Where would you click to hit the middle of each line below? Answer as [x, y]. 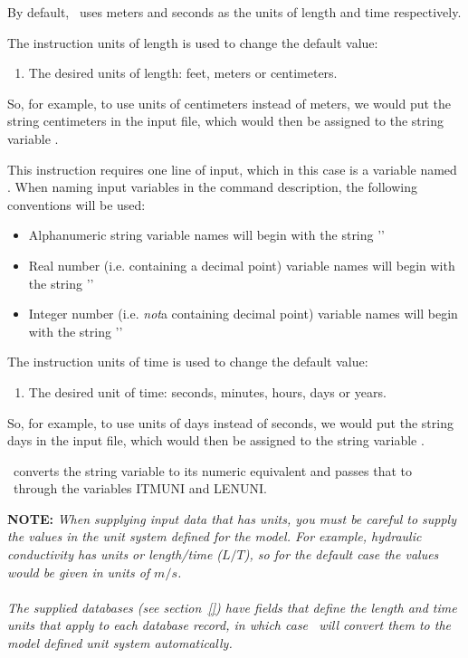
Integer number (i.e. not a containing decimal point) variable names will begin [243, 314]
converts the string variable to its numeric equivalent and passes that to [213, 470]
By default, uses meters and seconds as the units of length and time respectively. [234, 12]
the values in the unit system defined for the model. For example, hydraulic [215, 536]
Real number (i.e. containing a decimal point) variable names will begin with [242, 265]
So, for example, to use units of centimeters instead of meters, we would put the [229, 103]
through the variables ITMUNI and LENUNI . [140, 488]
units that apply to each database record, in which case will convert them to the [229, 625]
